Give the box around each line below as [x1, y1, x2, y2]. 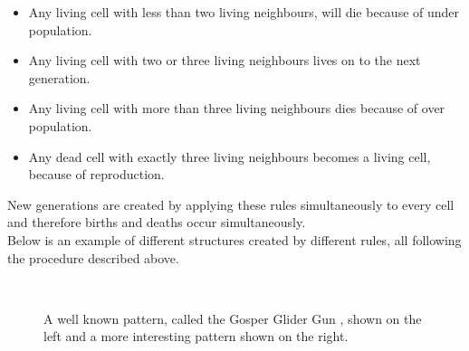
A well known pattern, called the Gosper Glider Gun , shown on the [43, 308, 422, 327]
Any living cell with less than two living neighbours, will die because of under [28, 3, 460, 21]
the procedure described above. [7, 248, 179, 267]
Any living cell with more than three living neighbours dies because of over [28, 99, 445, 118]
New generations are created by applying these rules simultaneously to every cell [7, 194, 455, 213]
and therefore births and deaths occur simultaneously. [7, 213, 306, 232]
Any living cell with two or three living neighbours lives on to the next [28, 51, 421, 70]
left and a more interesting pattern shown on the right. [43, 327, 349, 346]
